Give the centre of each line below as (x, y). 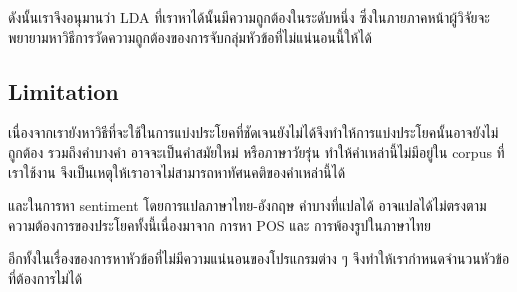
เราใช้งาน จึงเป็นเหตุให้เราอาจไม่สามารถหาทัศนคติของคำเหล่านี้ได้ (177, 171)
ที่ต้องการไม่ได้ (45, 277)
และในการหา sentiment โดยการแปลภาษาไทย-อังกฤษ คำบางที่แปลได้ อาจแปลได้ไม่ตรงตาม (247, 205)
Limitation (63, 90)
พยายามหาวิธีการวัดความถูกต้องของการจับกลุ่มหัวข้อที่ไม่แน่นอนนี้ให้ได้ (190, 36)
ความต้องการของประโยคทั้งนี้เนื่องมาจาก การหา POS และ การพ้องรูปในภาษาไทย (219, 224)
